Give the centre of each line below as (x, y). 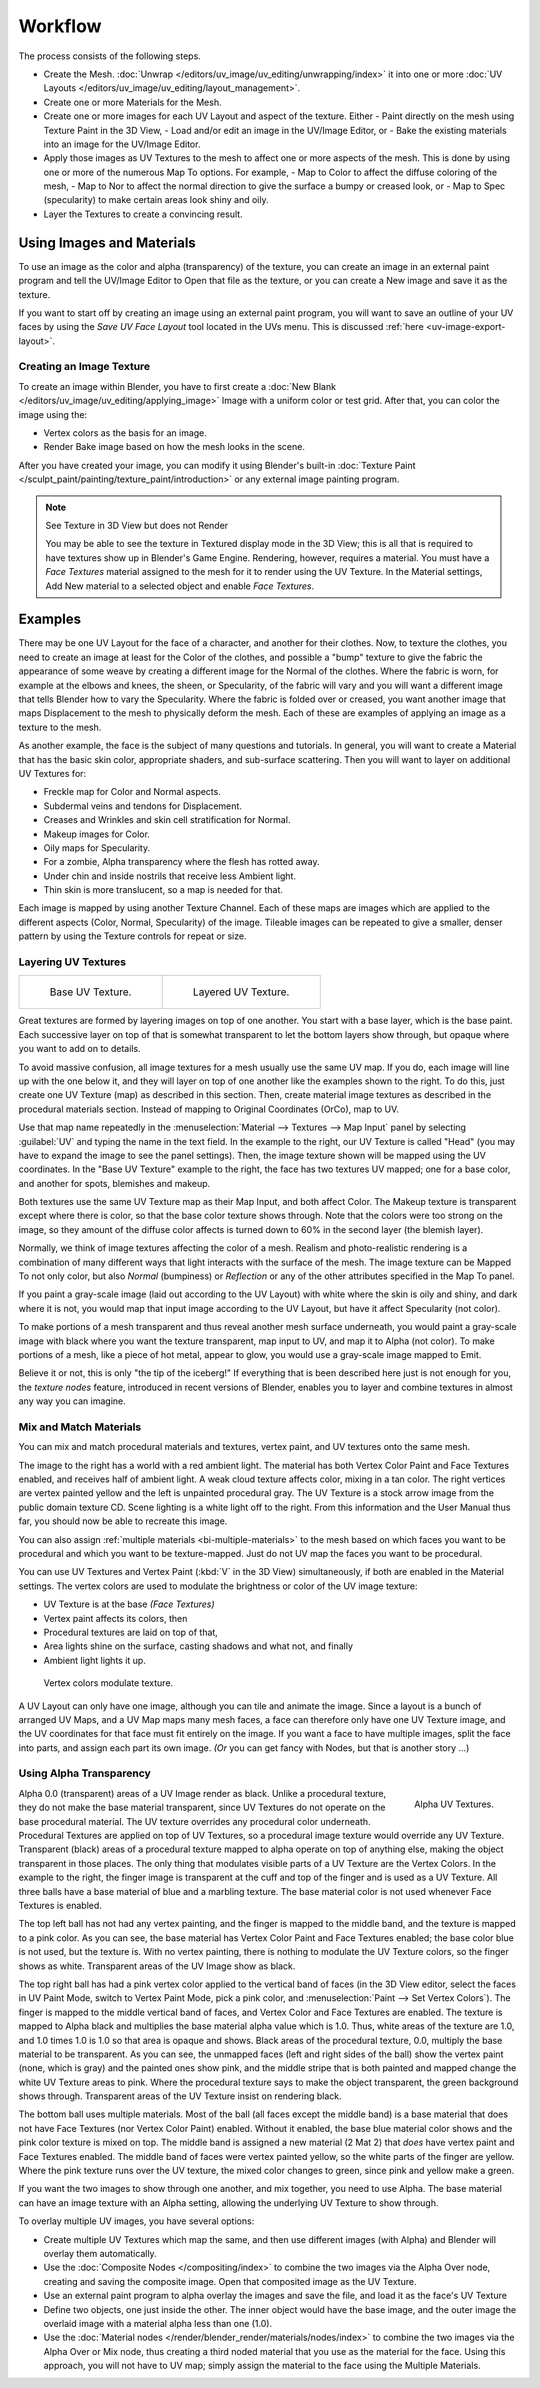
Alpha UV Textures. (454, 1804)
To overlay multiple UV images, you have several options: (136, 2221)
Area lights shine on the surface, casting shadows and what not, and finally (198, 1646)
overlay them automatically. (100, 2253)
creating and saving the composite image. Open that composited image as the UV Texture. (230, 2281)
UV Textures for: (52, 773)
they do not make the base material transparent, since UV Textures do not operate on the (202, 1807)
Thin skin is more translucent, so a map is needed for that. (163, 890)
